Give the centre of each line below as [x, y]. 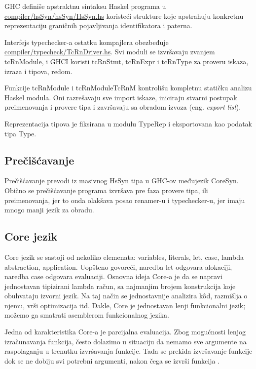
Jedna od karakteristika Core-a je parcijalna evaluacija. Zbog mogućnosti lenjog [125, 332]
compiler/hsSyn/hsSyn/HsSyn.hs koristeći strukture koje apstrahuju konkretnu [124, 16]
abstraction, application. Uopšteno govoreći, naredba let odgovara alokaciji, [118, 266]
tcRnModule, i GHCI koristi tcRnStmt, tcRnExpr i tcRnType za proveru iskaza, [127, 61]
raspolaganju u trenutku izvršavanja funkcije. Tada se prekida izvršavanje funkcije [128, 351]
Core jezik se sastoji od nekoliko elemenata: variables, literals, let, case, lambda [124, 257]
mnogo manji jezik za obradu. [49, 210]
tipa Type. [20, 133]
